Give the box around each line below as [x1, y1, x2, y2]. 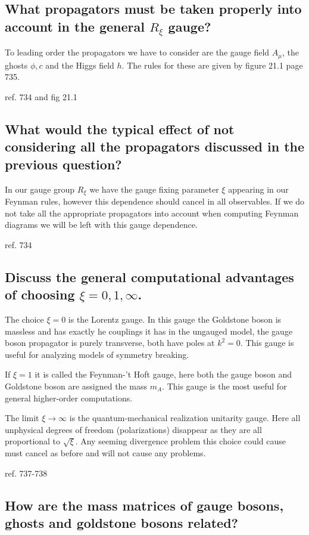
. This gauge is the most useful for [162, 379, 287, 392]
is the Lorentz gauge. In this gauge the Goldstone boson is [68, 313, 282, 326]
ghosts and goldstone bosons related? [5, 513, 238, 531]
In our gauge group [5, 183, 75, 195]
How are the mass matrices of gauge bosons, [5, 496, 284, 514]
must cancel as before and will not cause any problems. [5, 446, 206, 459]
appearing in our [228, 183, 289, 195]
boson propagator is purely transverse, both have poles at [5, 336, 215, 349]
